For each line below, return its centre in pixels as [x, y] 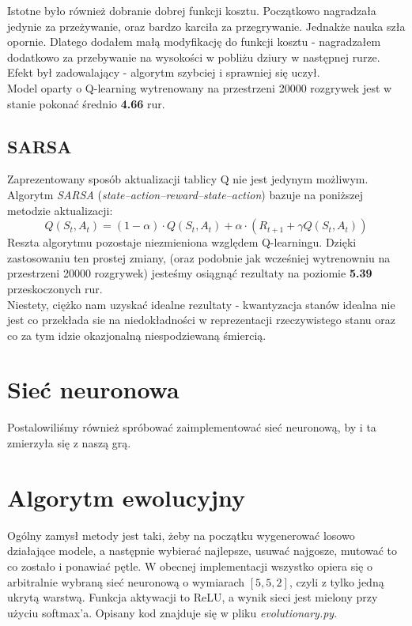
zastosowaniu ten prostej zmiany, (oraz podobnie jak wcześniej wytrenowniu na [199, 257]
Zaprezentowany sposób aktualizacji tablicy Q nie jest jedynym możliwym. [188, 179]
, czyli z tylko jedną [336, 581]
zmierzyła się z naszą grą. [69, 443]
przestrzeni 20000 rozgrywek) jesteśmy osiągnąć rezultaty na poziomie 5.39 [190, 273]
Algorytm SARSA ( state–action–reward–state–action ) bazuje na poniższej [185, 194]
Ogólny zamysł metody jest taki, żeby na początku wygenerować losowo [181, 535]
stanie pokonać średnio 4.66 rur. [86, 103]
